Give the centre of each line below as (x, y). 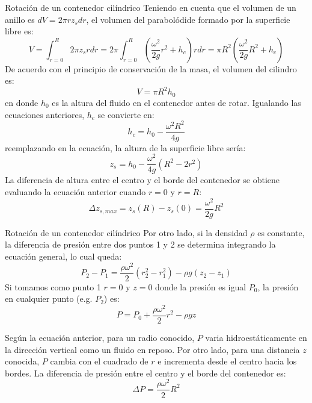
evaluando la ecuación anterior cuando (75, 192)
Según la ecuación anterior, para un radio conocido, (100, 337)
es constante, (281, 232)
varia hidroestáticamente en (256, 337)
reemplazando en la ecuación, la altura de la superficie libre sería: (125, 147)
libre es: (19, 31)
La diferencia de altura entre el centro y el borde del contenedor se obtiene (142, 180)
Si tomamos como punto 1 (53, 286)
